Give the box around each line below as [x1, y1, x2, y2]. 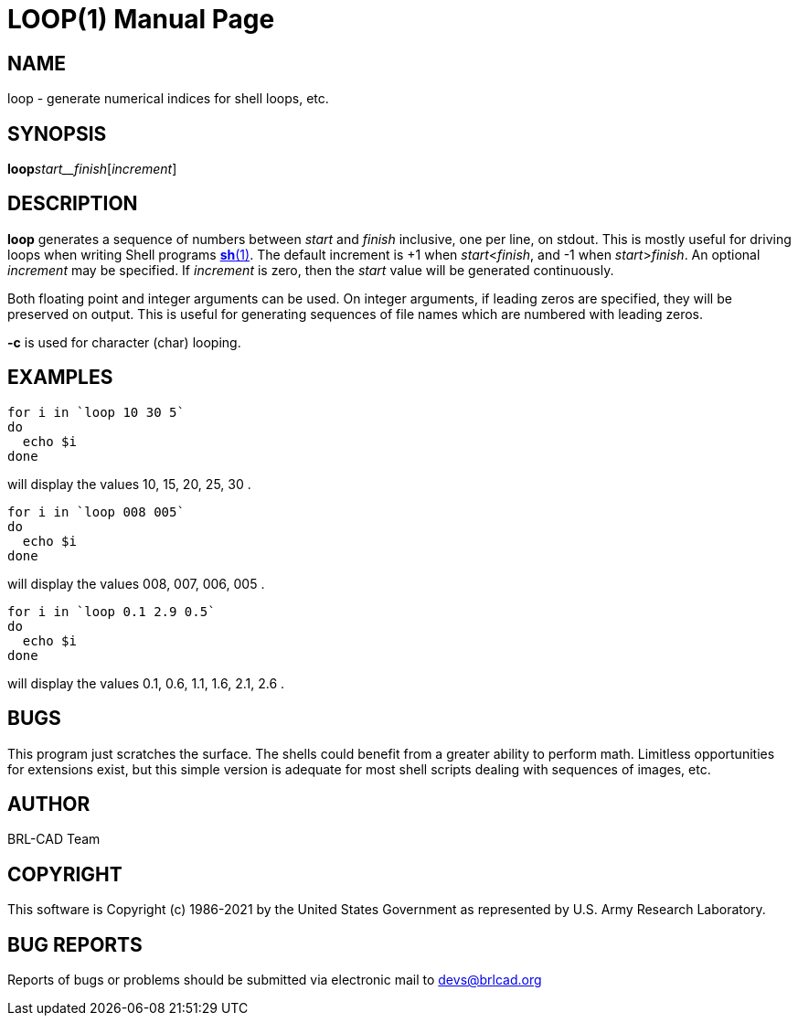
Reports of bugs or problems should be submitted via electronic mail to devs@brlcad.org [7, 972, 542, 988]
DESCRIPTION [7, 192, 138, 216]
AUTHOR [7, 792, 90, 815]
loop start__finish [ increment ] [7, 161, 177, 177]
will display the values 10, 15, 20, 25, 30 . [7, 475, 251, 492]
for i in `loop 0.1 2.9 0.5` [7, 603, 216, 619]
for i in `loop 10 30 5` [7, 404, 185, 420]
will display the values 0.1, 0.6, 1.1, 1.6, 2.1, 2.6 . [7, 675, 285, 691]
